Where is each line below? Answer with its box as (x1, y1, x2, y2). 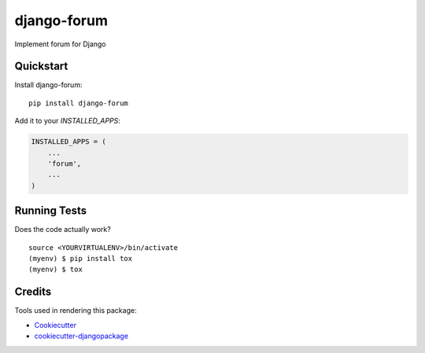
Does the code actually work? (14, 225, 112, 234)
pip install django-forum (28, 98, 129, 108)
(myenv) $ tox (28, 265, 83, 274)
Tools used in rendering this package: (14, 306, 137, 315)
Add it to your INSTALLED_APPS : (14, 116, 121, 126)
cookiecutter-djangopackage (34, 331, 129, 341)
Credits (14, 285, 52, 299)
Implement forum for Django (14, 39, 106, 49)
